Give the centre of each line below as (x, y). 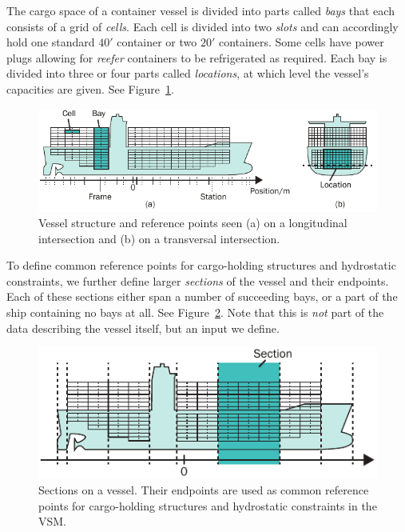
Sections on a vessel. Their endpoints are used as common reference (204, 489)
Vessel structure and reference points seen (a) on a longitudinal (193, 223)
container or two (157, 42)
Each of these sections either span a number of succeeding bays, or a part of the (202, 296)
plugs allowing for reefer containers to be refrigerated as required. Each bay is (197, 57)
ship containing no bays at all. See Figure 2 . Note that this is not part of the (195, 312)
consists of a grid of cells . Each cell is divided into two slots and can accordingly (202, 26)
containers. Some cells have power (301, 42)
